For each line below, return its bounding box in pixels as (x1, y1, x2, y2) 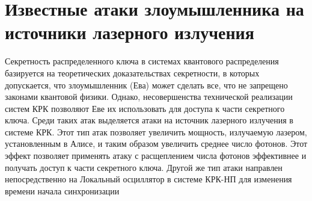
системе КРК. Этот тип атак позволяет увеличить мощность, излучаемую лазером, (5, 125, 307, 138)
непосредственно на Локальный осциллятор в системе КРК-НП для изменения (5, 173, 292, 185)
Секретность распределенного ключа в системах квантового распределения (5, 55, 279, 67)
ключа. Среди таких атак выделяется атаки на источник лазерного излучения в (5, 114, 293, 126)
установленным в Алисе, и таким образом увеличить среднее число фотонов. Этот (5, 137, 308, 150)
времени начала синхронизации (5, 184, 120, 197)
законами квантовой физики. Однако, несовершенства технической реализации (5, 90, 293, 103)
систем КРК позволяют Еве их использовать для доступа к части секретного (5, 102, 285, 114)
